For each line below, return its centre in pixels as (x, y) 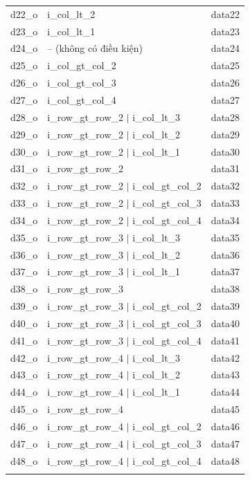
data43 (225, 375)
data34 (225, 220)
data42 (225, 357)
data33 (225, 203)
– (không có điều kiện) (95, 48)
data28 (225, 117)
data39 (225, 306)
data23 (225, 31)
